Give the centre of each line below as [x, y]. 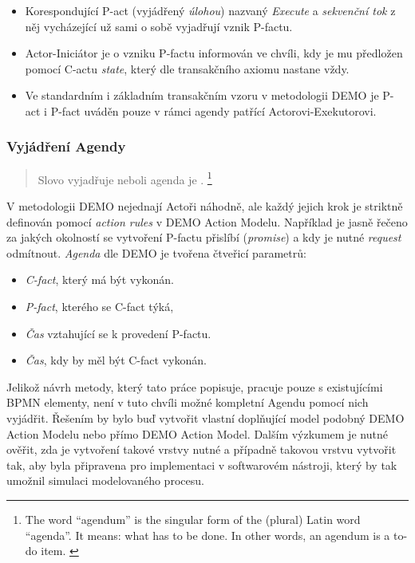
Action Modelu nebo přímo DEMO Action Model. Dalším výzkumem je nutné [197, 433]
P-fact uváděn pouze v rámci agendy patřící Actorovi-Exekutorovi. [213, 110]
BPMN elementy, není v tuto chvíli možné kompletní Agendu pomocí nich [188, 402]
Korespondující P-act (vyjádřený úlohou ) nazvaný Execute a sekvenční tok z [210, 10]
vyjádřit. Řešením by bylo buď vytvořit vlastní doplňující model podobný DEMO [206, 417]
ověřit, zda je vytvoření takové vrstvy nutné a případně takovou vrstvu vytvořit [202, 449]
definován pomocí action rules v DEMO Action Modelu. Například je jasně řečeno [207, 221]
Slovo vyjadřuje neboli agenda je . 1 [125, 178]
